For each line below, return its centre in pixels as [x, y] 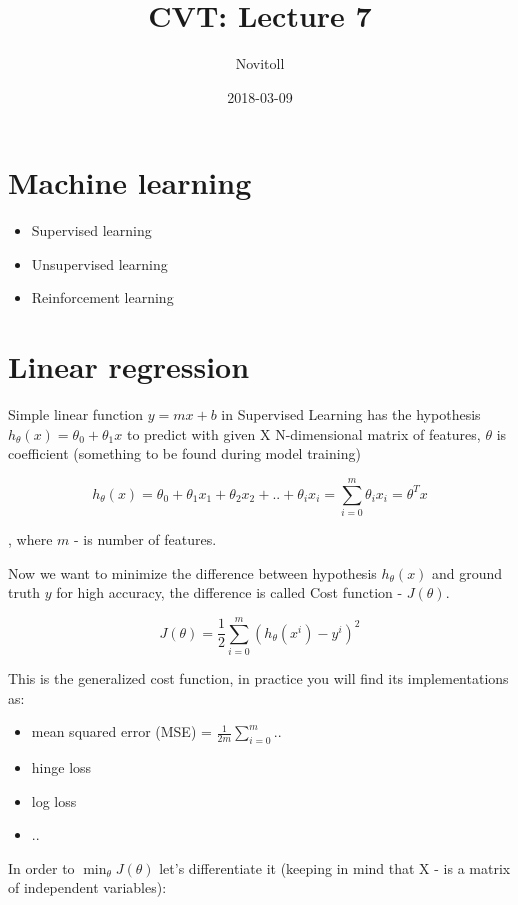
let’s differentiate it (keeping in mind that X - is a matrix [335, 867]
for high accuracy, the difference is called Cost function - [229, 592]
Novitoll [260, 63]
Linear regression [129, 366]
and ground [467, 572]
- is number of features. [145, 539]
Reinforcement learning [102, 297]
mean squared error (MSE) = [121, 731]
